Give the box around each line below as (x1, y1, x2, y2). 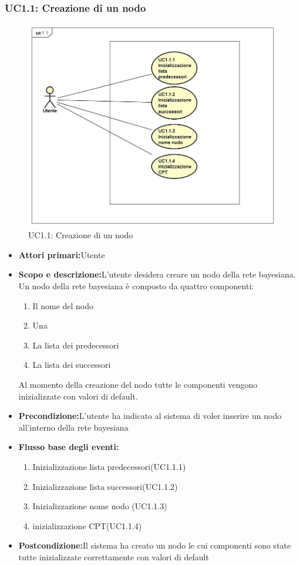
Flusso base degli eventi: (18, 441, 119, 453)
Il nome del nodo (32, 299, 94, 312)
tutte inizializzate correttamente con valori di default (18, 550, 209, 563)
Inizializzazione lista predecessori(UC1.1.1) (32, 460, 186, 472)
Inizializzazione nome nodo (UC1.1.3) (32, 500, 167, 512)
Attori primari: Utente (18, 248, 105, 260)
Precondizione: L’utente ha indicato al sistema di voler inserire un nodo (18, 410, 282, 422)
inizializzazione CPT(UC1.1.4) (32, 519, 142, 532)
